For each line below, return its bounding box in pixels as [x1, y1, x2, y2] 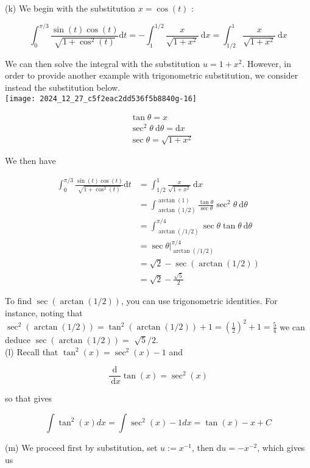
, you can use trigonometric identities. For [121, 294, 278, 307]
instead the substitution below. [5, 81, 121, 94]
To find [5, 294, 32, 307]
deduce [5, 333, 30, 346]
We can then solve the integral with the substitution [5, 57, 200, 69]
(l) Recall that [5, 345, 58, 358]
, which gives [257, 441, 305, 453]
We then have [5, 154, 56, 167]
